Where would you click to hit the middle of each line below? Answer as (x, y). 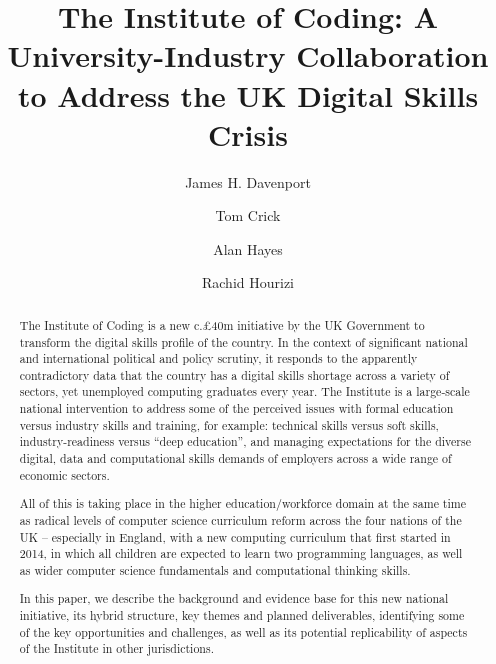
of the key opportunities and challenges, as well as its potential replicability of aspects (243, 631)
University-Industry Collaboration (248, 55)
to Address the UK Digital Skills (248, 94)
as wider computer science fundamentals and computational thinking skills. (215, 569)
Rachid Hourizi (248, 282)
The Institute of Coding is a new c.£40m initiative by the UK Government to (222, 324)
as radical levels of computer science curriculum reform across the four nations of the (240, 519)
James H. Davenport (248, 181)
